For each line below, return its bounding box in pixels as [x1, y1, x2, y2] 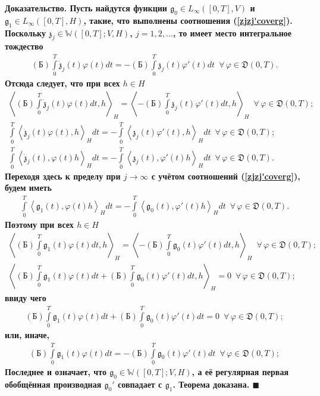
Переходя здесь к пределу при [5, 169, 121, 182]
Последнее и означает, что [5, 365, 106, 378]
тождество [5, 40, 43, 52]
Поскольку [5, 26, 46, 39]
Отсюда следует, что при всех [5, 77, 120, 89]
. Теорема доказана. [172, 378, 250, 390]
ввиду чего [5, 292, 46, 304]
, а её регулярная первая [192, 365, 288, 378]
